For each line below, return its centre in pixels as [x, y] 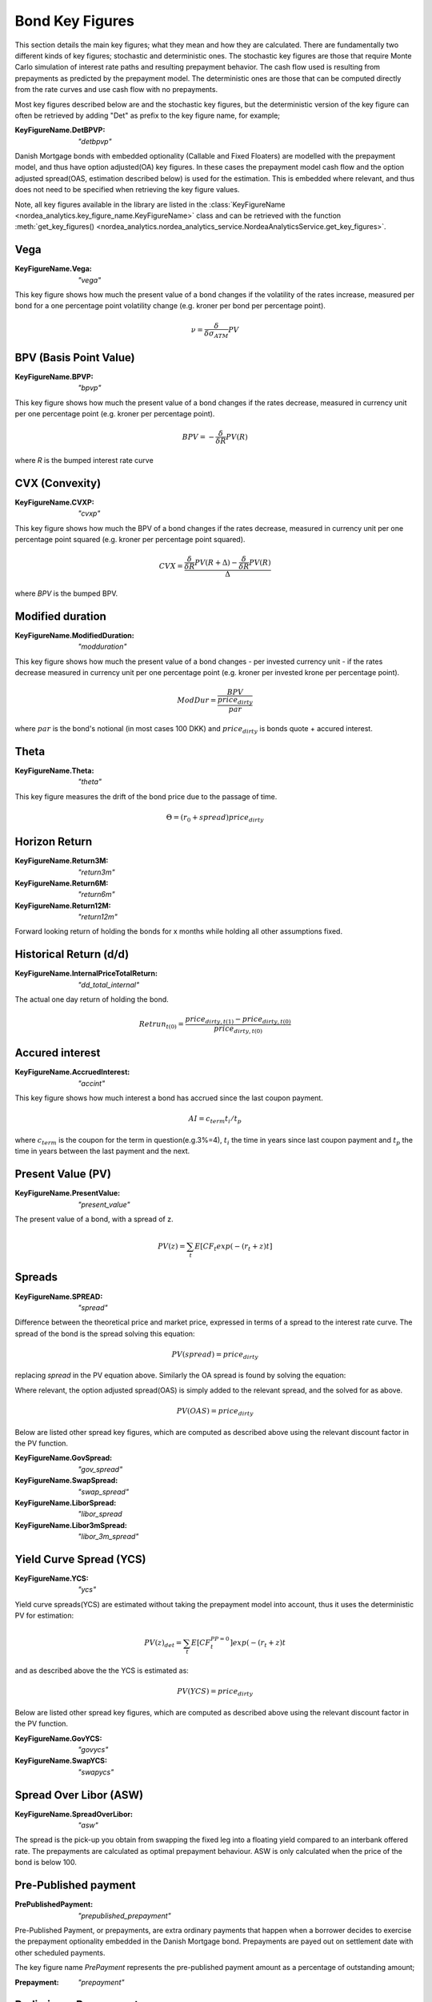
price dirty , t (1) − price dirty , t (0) [238, 1020]
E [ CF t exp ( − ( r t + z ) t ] [234, 1247]
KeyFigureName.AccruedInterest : [72, 1072]
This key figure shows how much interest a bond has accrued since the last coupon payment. [169, 1098]
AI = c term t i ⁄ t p [215, 1120]
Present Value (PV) [63, 1174]
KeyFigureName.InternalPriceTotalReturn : [86, 974]
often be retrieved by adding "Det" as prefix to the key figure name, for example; [147, 115]
